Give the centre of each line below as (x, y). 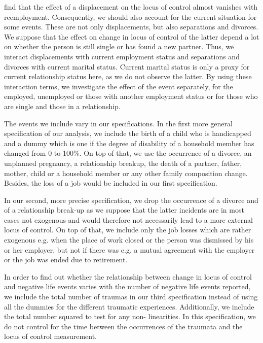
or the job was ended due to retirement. (66, 260)
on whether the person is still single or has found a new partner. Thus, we (119, 46)
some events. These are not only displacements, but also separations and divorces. (131, 27)
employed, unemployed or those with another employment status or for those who (131, 96)
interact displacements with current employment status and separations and (122, 56)
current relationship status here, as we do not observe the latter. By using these (128, 76)
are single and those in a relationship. (62, 106)
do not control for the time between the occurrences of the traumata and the (123, 326)
